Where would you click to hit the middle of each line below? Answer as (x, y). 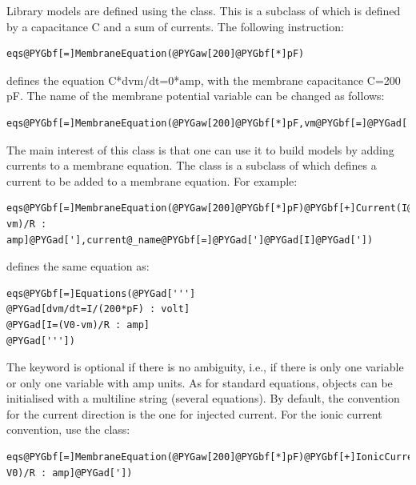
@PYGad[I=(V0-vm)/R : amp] (78, 325)
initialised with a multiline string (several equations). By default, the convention (203, 398)
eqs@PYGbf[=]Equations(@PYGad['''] (101, 293)
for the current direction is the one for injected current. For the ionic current (194, 413)
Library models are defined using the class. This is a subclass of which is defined (204, 10)
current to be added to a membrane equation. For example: (152, 180)
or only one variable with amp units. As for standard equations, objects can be (200, 382)
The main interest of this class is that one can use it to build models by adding (200, 149)
